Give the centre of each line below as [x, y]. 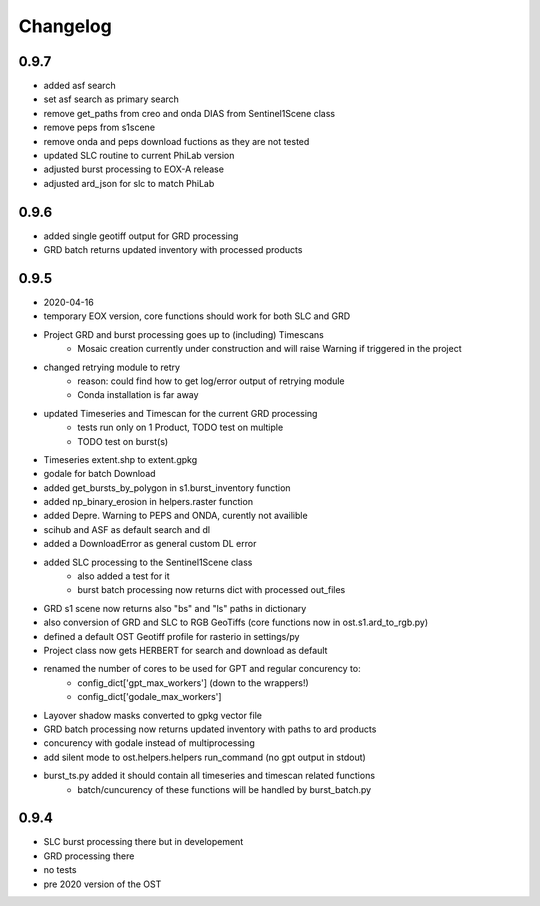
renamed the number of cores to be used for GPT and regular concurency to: [202, 669]
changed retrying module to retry [111, 367]
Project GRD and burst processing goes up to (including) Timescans [183, 334]
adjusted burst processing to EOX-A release [134, 169]
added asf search [79, 86]
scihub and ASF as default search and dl [126, 529]
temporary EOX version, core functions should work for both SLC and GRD [197, 316]
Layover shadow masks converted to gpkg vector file [152, 715]
